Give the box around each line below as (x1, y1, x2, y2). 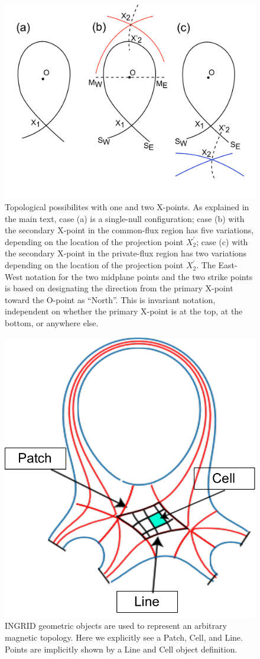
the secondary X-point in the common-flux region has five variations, (5, 224, 254, 236)
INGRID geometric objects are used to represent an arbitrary (5, 619, 227, 632)
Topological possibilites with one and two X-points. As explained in (5, 201, 249, 213)
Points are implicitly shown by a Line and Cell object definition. (5, 642, 238, 655)
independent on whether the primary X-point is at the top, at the (5, 305, 243, 317)
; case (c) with (196, 235, 248, 247)
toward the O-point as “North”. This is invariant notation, (5, 293, 216, 306)
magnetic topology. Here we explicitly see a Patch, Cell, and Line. (5, 631, 243, 644)
